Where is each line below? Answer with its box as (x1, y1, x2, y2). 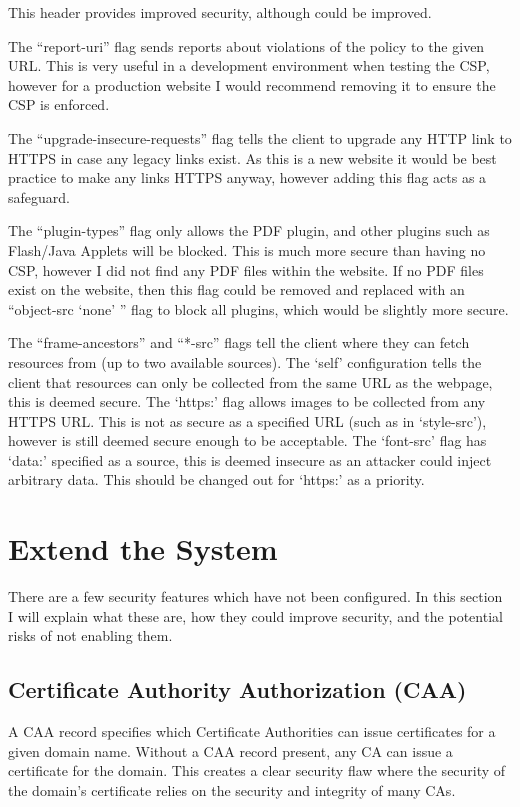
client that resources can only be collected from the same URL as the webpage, (8, 371, 493, 392)
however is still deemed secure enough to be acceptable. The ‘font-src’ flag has (8, 430, 487, 451)
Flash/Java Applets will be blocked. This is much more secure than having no (8, 239, 486, 260)
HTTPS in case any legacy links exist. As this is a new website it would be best (8, 147, 497, 168)
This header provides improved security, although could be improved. (8, 2, 432, 22)
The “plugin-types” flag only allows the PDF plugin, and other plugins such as (8, 220, 490, 241)
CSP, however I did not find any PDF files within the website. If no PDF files (8, 259, 484, 280)
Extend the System (8, 528, 278, 569)
